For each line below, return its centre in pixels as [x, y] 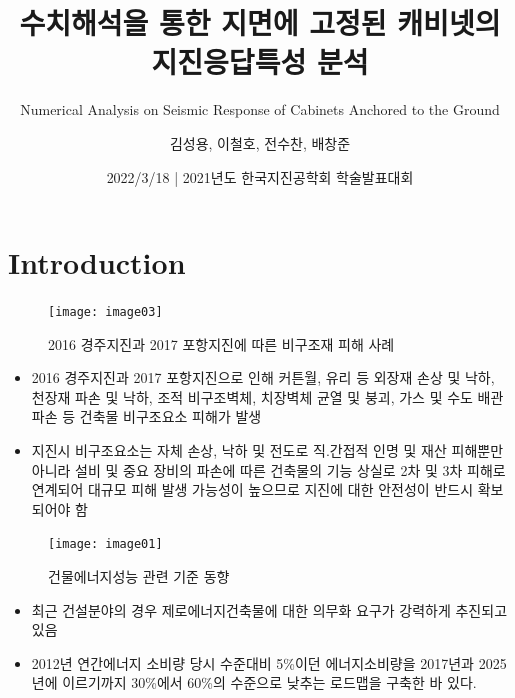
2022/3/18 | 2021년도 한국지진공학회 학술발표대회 [260, 176]
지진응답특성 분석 [260, 61]
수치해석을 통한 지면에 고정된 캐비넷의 [260, 22]
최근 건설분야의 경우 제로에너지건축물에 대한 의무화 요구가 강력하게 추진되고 [269, 609]
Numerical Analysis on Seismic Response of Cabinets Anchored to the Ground [260, 109]
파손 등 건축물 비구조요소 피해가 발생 [146, 416]
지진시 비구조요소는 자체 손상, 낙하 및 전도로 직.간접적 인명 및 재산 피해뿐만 [267, 450]
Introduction [97, 262]
